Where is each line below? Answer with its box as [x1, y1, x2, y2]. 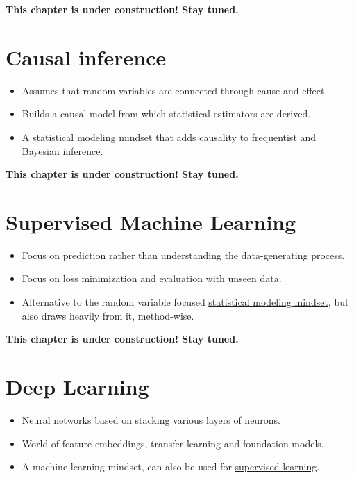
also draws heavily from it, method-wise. [22, 308, 194, 322]
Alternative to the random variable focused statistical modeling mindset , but [22, 295, 349, 308]
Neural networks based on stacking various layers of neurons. [22, 412, 280, 427]
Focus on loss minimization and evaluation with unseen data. [22, 271, 282, 286]
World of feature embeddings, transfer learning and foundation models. [22, 436, 324, 450]
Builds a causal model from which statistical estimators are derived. [22, 106, 311, 121]
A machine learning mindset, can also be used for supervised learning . [22, 459, 320, 474]
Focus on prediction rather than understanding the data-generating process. [22, 247, 345, 262]
